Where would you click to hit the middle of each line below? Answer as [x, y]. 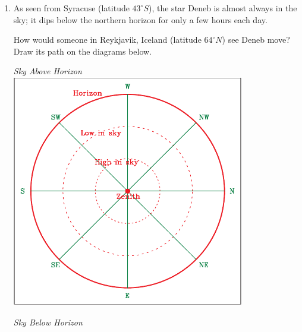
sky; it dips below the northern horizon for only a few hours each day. [140, 19]
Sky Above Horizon [48, 71]
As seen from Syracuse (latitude [71, 8]
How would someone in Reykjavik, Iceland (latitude [107, 39]
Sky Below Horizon [48, 322]
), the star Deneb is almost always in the [223, 8]
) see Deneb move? [256, 39]
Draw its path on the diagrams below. [82, 51]
